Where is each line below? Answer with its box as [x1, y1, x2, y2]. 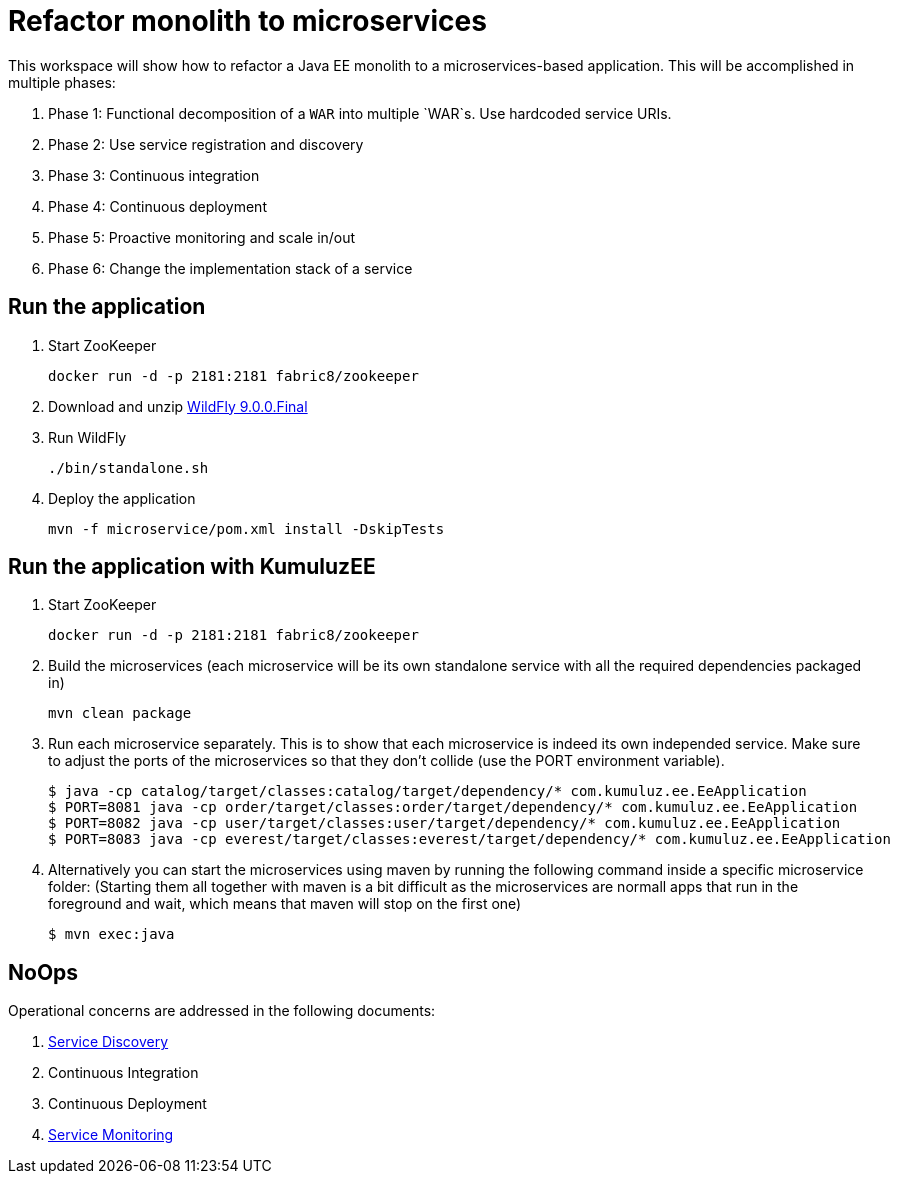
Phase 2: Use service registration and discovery [48, 135, 364, 153]
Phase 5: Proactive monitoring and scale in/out [48, 228, 356, 246]
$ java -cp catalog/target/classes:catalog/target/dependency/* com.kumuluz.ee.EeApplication [48, 783, 807, 800]
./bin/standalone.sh [48, 459, 209, 476]
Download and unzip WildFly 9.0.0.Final [48, 397, 308, 415]
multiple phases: [8, 73, 116, 91]
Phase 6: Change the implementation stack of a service [48, 259, 413, 277]
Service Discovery [48, 1033, 169, 1051]
